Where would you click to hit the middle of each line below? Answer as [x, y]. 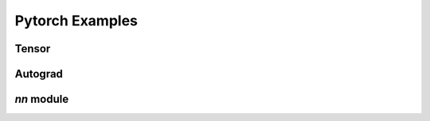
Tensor [33, 49]
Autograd [39, 74]
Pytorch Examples [76, 21]
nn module [42, 99]
